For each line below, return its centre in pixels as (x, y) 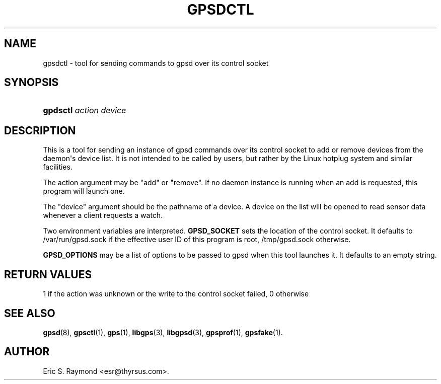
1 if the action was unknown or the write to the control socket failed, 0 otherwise (176, 294)
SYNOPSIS (31, 83)
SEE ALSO (30, 313)
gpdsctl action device (85, 110)
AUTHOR (27, 352)
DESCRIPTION (40, 130)
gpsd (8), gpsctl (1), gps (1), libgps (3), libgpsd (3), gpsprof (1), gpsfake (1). (163, 332)
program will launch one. (84, 191)
